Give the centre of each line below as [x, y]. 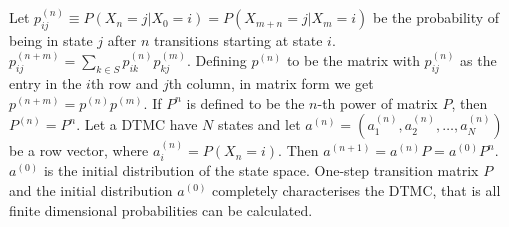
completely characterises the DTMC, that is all [356, 190]
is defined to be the [245, 102]
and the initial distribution [91, 190]
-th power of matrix [377, 102]
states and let [259, 124]
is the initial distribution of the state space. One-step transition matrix [261, 170]
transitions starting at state [238, 40]
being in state [51, 40]
